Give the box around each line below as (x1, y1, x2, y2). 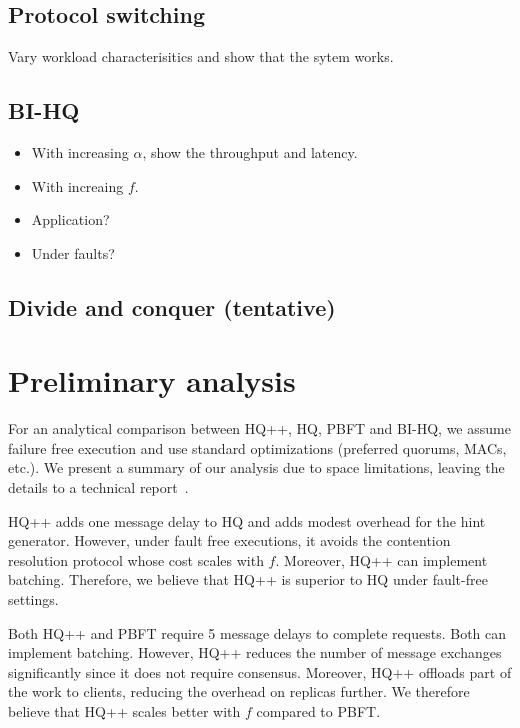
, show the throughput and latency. (142, 142, 358, 162)
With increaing (31, 175, 124, 196)
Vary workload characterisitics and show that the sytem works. (8, 46, 394, 67)
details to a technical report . (8, 477, 189, 498)
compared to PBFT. (256, 701, 381, 721)
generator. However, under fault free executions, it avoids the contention (8, 530, 451, 551)
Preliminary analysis (8, 360, 296, 401)
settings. (8, 589, 59, 610)
